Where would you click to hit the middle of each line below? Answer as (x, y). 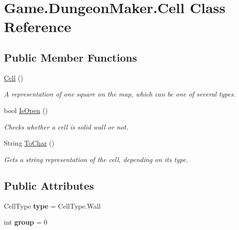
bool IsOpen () (26, 110)
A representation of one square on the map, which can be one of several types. (120, 94)
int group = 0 (26, 222)
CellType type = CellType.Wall (52, 205)
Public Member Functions (70, 57)
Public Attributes (49, 185)
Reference (38, 26)
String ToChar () (29, 143)
